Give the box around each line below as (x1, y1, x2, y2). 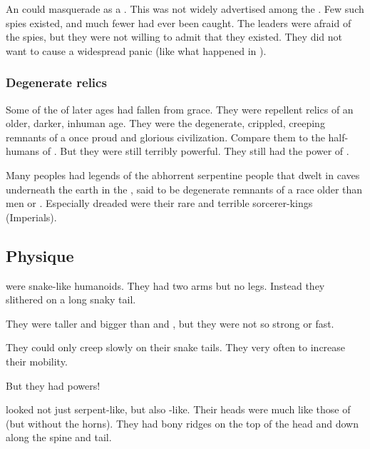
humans (6, 143, 40, 158)
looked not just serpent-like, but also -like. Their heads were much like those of (6, 402, 351, 417)
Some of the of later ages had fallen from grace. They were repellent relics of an (6, 101, 354, 116)
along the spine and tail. (6, 430, 112, 445)
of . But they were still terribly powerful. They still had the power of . (42, 143, 349, 158)
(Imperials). (6, 209, 57, 224)
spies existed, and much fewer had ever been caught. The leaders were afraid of (6, 15, 351, 30)
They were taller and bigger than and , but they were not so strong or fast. (6, 316, 334, 331)
